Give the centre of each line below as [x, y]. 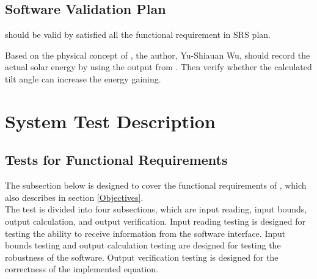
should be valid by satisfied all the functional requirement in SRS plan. [138, 34]
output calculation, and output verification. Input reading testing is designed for [155, 221]
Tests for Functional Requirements [116, 160]
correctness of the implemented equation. [82, 269]
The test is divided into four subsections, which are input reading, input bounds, [156, 209]
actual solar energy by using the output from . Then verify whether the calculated [158, 67]
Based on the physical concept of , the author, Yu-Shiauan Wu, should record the [158, 55]
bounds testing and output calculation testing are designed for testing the [143, 245]
